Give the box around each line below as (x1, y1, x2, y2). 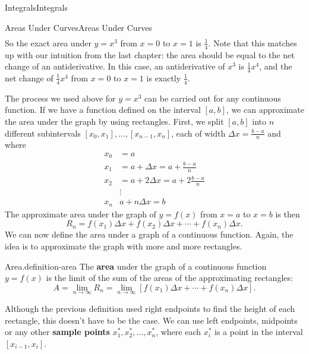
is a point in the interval (215, 325, 303, 338)
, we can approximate (226, 103, 304, 116)
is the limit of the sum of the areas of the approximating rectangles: (46, 271, 293, 284)
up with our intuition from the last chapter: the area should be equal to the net (5, 48, 295, 61)
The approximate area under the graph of (5, 207, 156, 220)
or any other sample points (5, 325, 110, 338)
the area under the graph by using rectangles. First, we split (5, 115, 224, 127)
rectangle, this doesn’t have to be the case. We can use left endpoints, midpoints (5, 314, 298, 326)
